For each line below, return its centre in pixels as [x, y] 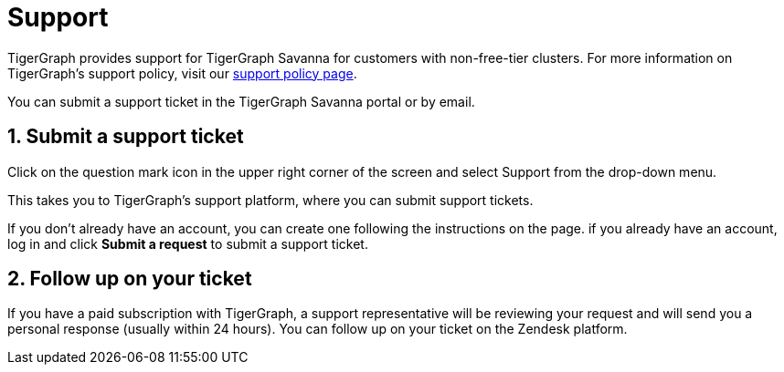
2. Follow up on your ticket [130, 279]
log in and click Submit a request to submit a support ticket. [188, 243]
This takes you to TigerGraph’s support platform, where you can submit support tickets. [270, 200]
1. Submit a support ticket [126, 137]
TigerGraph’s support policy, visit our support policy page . [182, 73]
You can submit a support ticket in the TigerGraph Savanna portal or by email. [241, 101]
